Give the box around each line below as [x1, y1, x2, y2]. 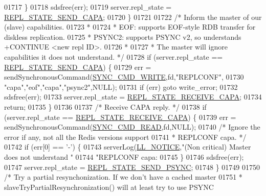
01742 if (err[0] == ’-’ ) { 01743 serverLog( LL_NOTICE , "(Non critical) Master [4, 141, 251, 152]
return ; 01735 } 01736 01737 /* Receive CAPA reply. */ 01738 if [4, 101, 207, 112]
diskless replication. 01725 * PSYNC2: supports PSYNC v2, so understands [4, 31, 241, 42]
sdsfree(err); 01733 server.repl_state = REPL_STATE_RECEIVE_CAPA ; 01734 [4, 91, 262, 102]
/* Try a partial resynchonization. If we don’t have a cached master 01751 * [4, 171, 242, 182]
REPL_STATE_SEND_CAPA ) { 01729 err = [4, 61, 151, 72]
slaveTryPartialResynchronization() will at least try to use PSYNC [4, 181, 214, 192]
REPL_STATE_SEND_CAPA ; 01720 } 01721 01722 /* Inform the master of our [4, 11, 262, 22]
